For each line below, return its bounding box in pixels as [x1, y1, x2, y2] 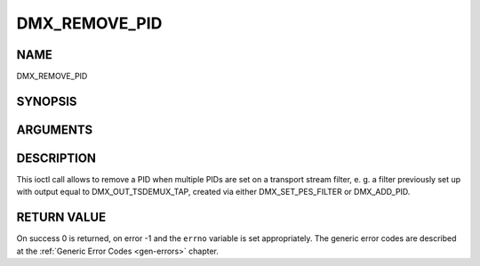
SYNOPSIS [16, 93, 77, 109]
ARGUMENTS [16, 122, 93, 137]
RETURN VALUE [16, 210, 107, 225]
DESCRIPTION [16, 150, 97, 165]
